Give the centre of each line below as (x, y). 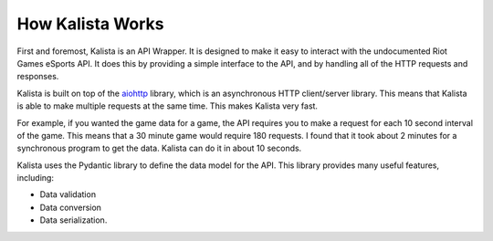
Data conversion (71, 207)
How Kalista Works (90, 24)
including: (36, 178)
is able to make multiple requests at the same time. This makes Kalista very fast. (168, 106)
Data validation (68, 194)
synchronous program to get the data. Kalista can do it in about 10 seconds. (159, 148)
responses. (38, 77)
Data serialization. (73, 220)
